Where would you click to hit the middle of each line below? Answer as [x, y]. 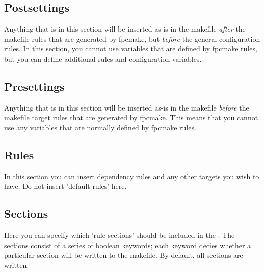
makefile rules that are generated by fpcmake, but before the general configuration [132, 38]
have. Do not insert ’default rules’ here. [65, 186]
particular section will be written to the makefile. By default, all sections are [124, 255]
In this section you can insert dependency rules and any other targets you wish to [132, 176]
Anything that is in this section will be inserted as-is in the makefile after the [125, 29]
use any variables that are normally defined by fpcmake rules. [100, 127]
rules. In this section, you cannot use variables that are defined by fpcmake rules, [131, 49]
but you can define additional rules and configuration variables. [103, 58]
